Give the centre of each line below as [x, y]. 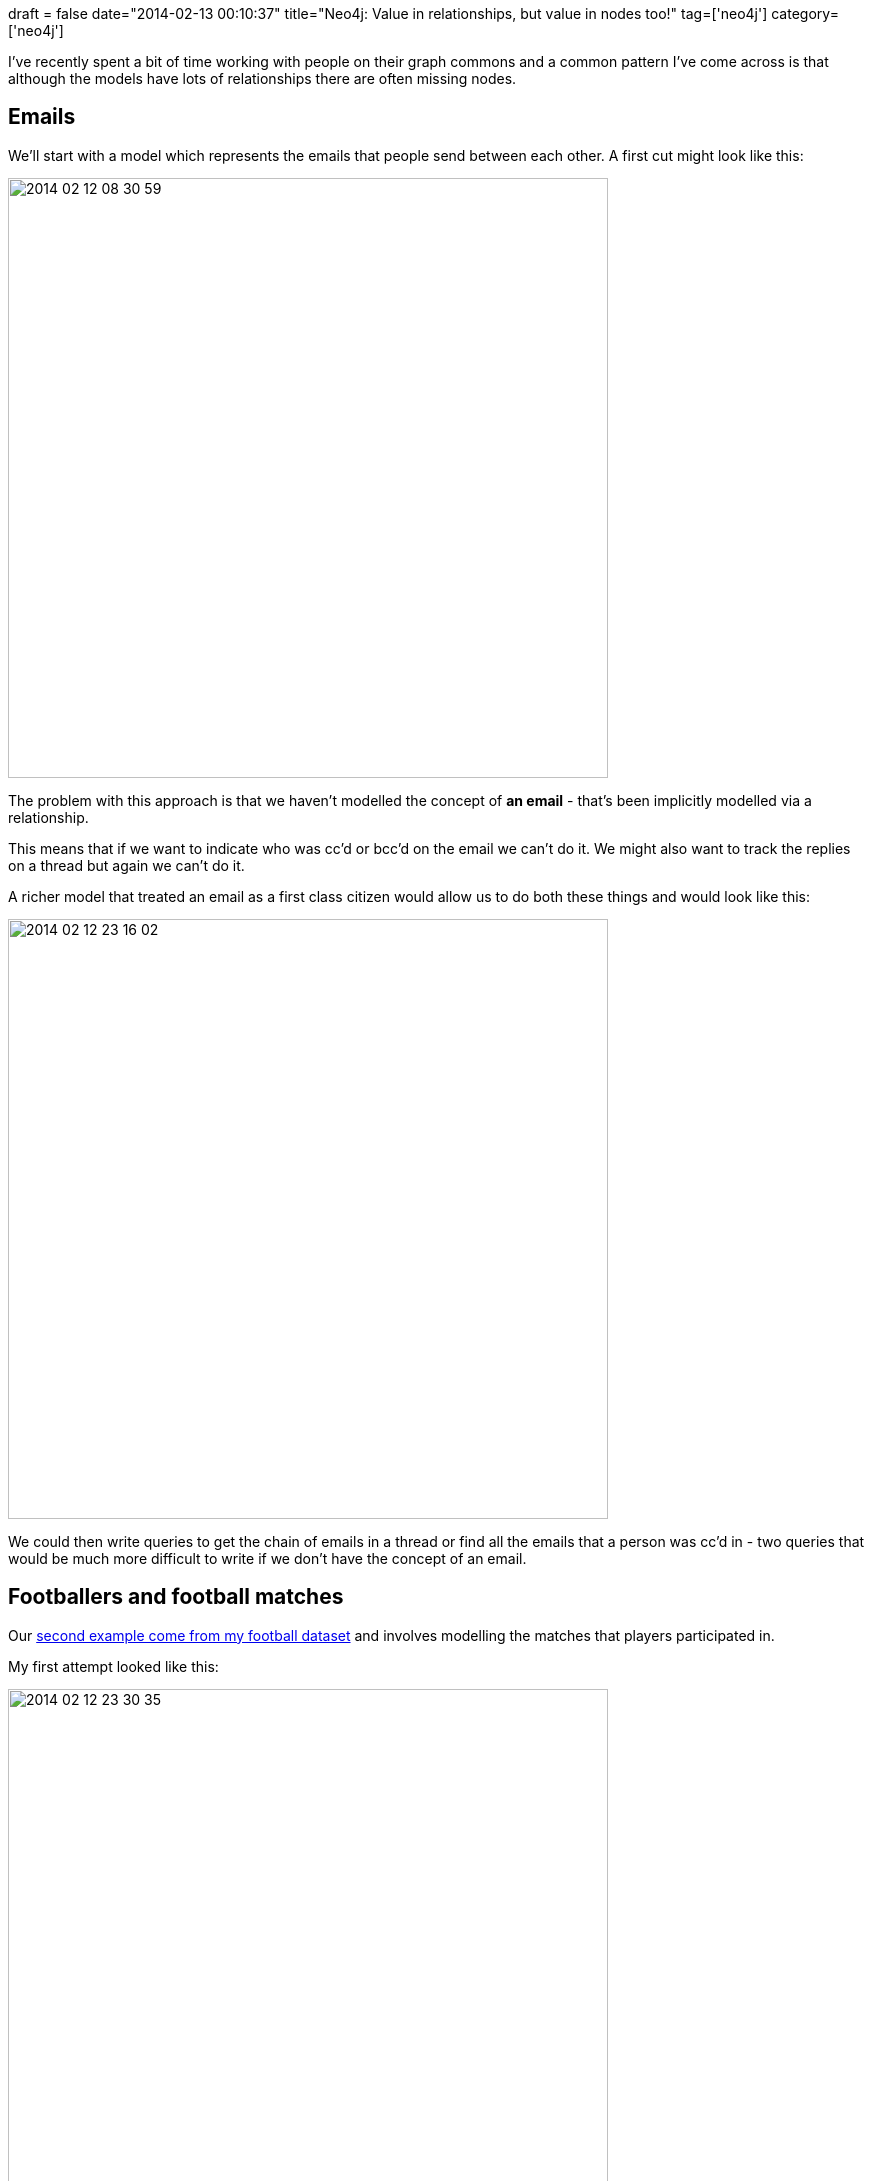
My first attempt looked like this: [113, 1666]
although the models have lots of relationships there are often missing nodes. [262, 78]
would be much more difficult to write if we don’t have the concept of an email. [267, 1558]
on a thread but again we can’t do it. [126, 865]
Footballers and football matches [176, 1597]
